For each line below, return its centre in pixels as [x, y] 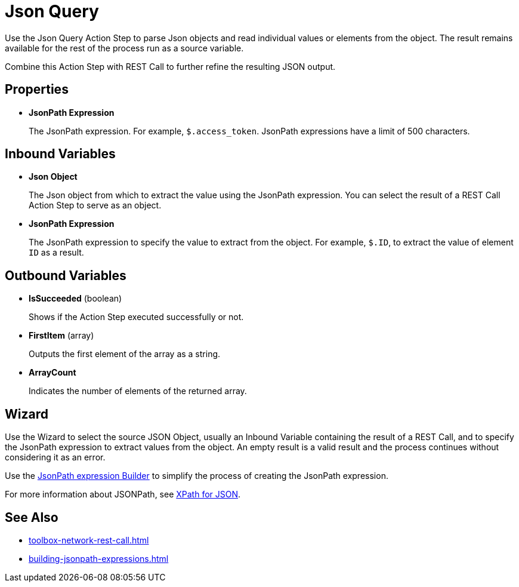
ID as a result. [56, 253]
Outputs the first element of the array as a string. [125, 354]
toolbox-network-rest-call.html [89, 540]
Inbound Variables [60, 154]
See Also [32, 517]
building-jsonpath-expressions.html [99, 558]
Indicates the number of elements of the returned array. [138, 391]
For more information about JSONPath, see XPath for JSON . [123, 494]
